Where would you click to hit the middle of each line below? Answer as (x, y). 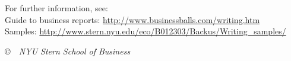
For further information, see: (56, 8)
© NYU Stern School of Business (68, 51)
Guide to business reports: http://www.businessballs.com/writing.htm (132, 19)
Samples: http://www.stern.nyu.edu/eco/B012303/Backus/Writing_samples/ (145, 31)
